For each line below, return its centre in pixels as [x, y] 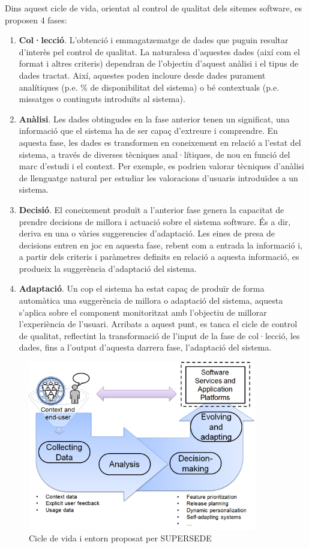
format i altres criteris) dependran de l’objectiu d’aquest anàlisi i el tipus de [159, 63]
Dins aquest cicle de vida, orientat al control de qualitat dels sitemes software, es [154, 8]
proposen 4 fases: [36, 20]
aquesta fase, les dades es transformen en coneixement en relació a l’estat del [160, 142]
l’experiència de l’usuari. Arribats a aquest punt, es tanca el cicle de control [158, 324]
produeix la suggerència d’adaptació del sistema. [108, 268]
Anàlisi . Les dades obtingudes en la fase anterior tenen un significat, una [154, 119]
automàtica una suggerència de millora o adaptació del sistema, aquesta [151, 300]
